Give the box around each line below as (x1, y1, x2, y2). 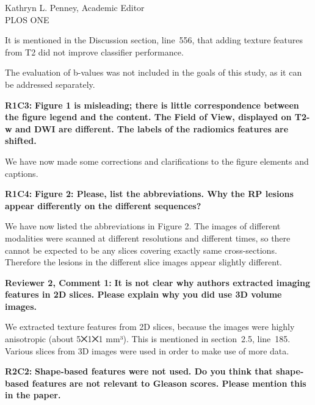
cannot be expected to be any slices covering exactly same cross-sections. (5, 243, 277, 256)
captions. (5, 167, 38, 179)
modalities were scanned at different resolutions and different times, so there (5, 231, 291, 244)
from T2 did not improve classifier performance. (5, 45, 184, 58)
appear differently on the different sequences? (5, 199, 201, 212)
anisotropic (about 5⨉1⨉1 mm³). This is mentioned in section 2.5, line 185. (5, 332, 291, 345)
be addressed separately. (5, 77, 95, 90)
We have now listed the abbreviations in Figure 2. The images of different (5, 220, 281, 232)
